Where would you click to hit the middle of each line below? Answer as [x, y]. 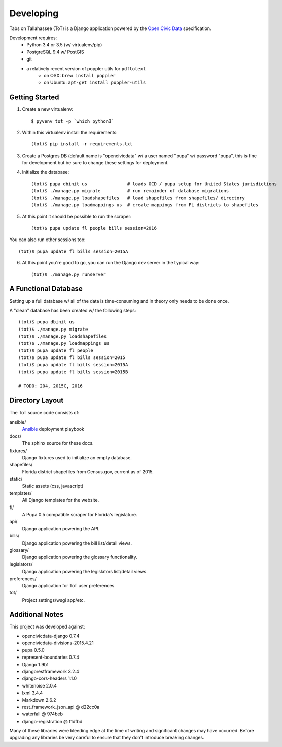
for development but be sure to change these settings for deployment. [96, 163]
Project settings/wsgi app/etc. [54, 600]
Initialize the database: [46, 172]
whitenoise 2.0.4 [40, 685]
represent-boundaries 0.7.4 [51, 657]
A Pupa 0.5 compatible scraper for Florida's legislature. [80, 515]
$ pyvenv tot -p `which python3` [73, 121]
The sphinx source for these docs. [58, 443]
